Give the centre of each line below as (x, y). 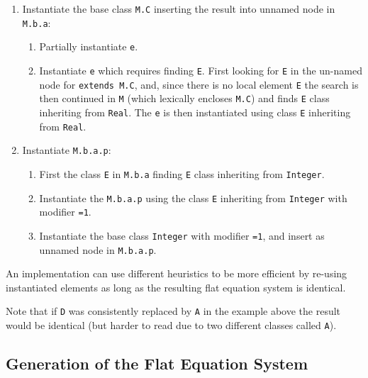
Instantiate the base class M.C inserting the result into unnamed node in (179, 9)
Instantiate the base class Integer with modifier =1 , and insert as (182, 235)
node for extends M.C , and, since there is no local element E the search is (199, 84)
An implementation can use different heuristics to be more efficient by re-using (177, 273)
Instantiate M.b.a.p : (67, 150)
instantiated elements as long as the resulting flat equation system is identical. (176, 287)
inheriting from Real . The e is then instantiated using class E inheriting (195, 112)
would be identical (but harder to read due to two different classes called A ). (171, 325)
